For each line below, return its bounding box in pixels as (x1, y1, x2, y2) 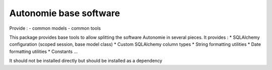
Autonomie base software (9, 8, 120, 19)
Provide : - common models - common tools (9, 25, 101, 31)
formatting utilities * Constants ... (9, 48, 78, 54)
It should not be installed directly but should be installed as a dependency (9, 58, 163, 64)
